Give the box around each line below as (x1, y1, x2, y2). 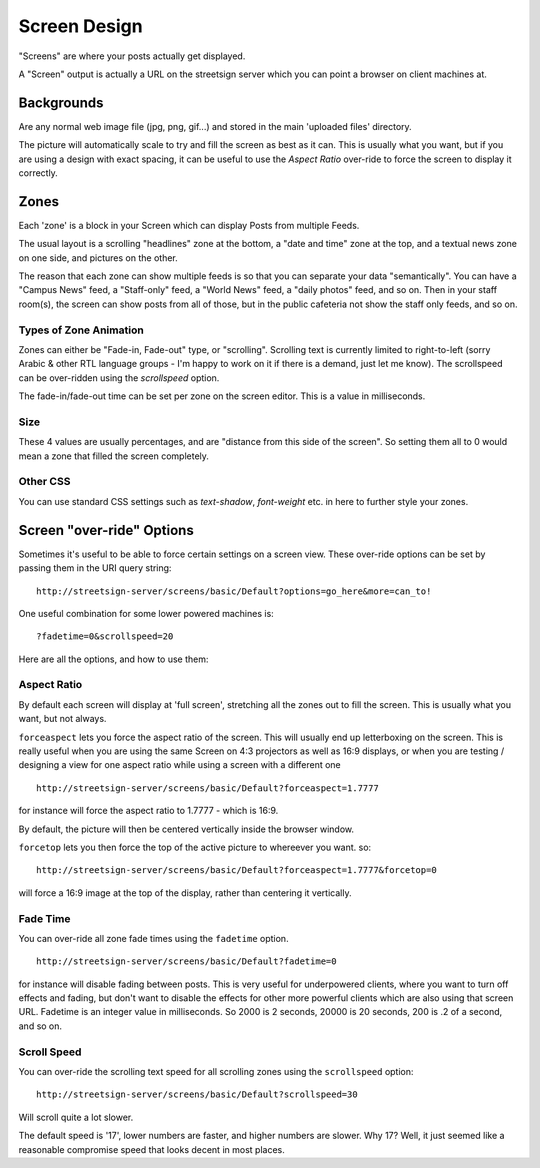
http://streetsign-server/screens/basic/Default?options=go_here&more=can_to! (36, 585, 432, 597)
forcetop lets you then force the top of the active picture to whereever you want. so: (18, 841, 372, 853)
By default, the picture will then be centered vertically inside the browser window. (18, 823, 355, 835)
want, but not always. (18, 713, 107, 725)
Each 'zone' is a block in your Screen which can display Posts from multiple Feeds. (18, 219, 360, 231)
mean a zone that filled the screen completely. (18, 450, 210, 462)
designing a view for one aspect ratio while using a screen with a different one (18, 759, 342, 771)
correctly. (18, 167, 59, 179)
